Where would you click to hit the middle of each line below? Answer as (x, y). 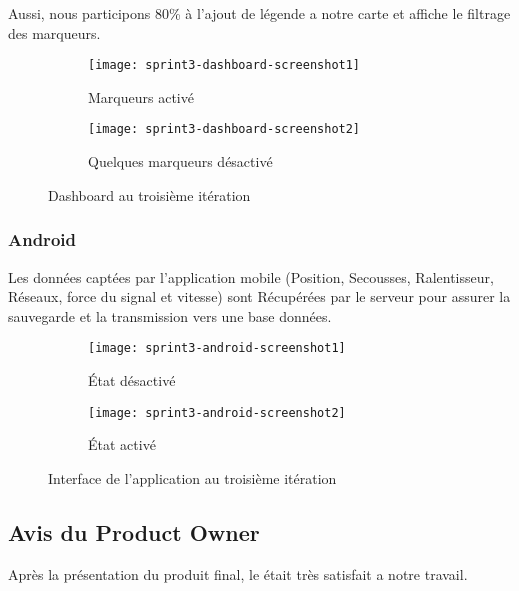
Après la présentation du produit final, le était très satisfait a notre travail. (238, 573)
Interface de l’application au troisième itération (192, 477)
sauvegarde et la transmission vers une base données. (170, 315)
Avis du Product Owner (134, 531)
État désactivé (132, 379)
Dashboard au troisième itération (149, 194)
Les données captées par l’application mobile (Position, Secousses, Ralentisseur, (251, 276)
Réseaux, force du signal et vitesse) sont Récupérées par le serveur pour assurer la (259, 296)
